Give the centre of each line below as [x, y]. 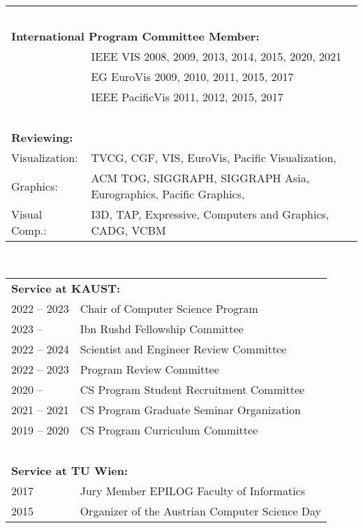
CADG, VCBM [128, 230]
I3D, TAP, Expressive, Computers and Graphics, [210, 214]
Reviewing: [42, 137]
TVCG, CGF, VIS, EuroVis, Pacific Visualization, [214, 157]
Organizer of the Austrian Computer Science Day [201, 511]
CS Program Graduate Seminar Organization [190, 409]
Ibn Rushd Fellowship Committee [162, 328]
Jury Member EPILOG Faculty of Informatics [193, 490]
